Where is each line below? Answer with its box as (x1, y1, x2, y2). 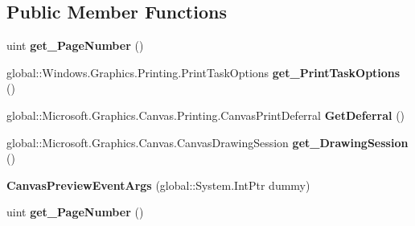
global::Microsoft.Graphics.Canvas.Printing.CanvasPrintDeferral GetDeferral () (6, 106, 405, 123)
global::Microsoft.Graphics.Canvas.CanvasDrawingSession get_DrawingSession (6, 134, 409, 150)
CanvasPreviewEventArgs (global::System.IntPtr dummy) (6, 176, 310, 193)
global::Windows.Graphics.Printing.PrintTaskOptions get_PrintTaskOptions (6, 64, 401, 80)
